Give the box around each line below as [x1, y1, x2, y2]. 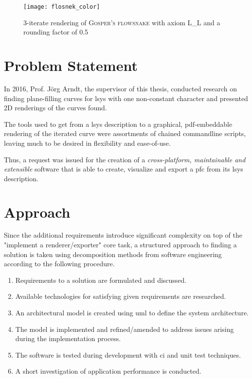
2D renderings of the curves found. [4, 103, 107, 113]
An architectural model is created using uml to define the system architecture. [15, 308, 249, 317]
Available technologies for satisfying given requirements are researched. [15, 291, 226, 301]
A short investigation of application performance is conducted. [15, 366, 201, 376]
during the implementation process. [15, 333, 121, 344]
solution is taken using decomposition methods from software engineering [4, 249, 222, 259]
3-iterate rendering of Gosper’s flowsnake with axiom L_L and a [23, 17, 220, 27]
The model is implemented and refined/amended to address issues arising [15, 324, 234, 334]
